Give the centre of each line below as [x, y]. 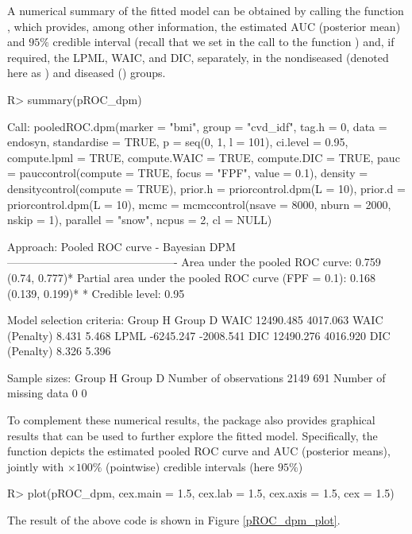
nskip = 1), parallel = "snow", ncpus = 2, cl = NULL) [140, 220]
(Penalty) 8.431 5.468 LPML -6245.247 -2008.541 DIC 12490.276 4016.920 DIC [199, 335]
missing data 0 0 [47, 393]
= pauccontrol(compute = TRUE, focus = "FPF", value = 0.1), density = [188, 173]
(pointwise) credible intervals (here [190, 466]
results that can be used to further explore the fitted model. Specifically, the [193, 435]
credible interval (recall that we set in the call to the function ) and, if [223, 42]
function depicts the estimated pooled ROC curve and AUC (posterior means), [199, 451]
